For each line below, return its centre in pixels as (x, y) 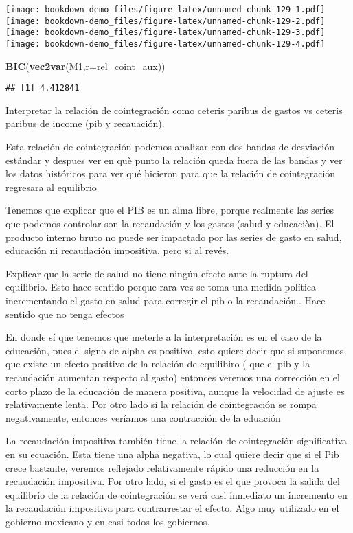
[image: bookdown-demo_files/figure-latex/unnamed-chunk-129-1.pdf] (166, 10)
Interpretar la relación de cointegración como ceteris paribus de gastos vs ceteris (174, 110)
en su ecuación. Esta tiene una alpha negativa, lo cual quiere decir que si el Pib (172, 454)
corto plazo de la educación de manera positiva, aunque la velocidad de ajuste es (175, 390)
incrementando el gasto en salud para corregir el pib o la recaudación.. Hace (166, 300)
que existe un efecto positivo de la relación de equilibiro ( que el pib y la (158, 364)
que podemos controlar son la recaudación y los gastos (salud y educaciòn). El (170, 224)
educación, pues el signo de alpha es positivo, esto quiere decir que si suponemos (175, 350)
